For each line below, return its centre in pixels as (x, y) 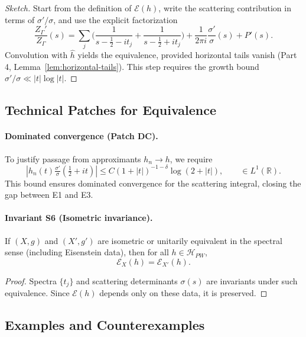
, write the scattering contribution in (225, 8)
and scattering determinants (127, 280)
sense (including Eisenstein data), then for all (87, 252)
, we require (191, 158)
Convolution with (36, 55)
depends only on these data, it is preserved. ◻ (183, 293)
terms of (20, 19)
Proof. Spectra (31, 280)
